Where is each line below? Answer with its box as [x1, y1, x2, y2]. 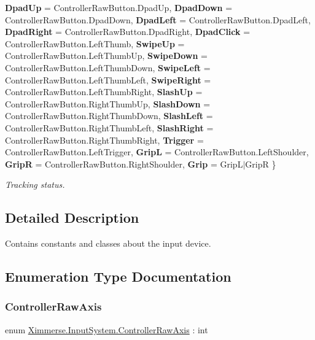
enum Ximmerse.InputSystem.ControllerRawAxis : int [5, 323, 208, 336]
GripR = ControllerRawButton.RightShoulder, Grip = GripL [5, 157, 243, 170]
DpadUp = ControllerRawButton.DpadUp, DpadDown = [5, 1, 233, 14]
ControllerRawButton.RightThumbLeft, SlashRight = [5, 121, 214, 134]
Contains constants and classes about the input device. [5, 237, 211, 250]
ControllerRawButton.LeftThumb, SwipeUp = [5, 37, 185, 50]
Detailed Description [5, 208, 139, 227]
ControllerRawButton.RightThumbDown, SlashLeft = [5, 109, 213, 122]
